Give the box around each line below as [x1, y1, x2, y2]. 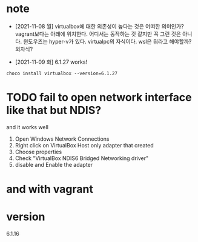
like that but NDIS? [6, 104, 102, 117]
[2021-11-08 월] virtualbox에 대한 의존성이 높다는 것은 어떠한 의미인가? [15, 22, 184, 30]
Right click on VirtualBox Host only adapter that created [15, 141, 154, 149]
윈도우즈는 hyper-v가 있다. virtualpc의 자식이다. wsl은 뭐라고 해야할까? [23, 38, 192, 45]
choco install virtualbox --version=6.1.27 [6, 70, 118, 76]
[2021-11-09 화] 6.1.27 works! [15, 58, 88, 66]
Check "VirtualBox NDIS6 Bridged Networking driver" [15, 154, 149, 162]
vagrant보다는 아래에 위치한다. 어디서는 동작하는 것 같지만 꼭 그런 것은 [15, 30, 182, 38]
